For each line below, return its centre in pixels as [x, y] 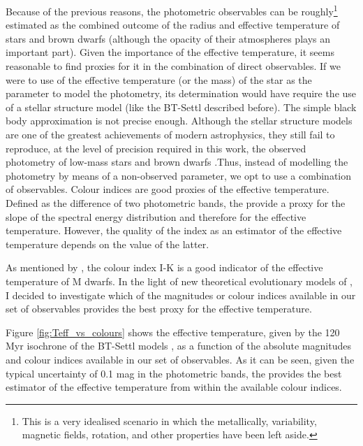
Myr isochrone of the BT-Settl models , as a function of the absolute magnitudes [178, 346]
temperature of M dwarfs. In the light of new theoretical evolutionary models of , [179, 281]
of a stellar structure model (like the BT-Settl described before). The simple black [181, 107]
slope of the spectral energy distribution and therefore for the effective [156, 216]
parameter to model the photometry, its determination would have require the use [181, 93]
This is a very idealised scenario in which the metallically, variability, [169, 420]
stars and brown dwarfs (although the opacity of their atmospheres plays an [168, 38]
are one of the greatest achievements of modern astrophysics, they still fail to [170, 134]
